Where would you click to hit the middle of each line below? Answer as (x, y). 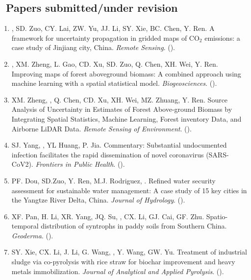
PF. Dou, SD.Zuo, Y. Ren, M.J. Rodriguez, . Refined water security (113, 180)
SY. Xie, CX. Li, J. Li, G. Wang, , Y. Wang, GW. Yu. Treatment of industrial (129, 252)
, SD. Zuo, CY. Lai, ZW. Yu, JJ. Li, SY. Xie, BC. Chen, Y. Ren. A (113, 28)
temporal (25, 226)
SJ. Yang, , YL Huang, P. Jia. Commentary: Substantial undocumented (119, 145)
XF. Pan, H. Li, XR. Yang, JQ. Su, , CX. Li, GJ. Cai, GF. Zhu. (108, 216)
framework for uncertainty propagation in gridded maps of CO (105, 38)
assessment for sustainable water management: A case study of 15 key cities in (129, 190)
